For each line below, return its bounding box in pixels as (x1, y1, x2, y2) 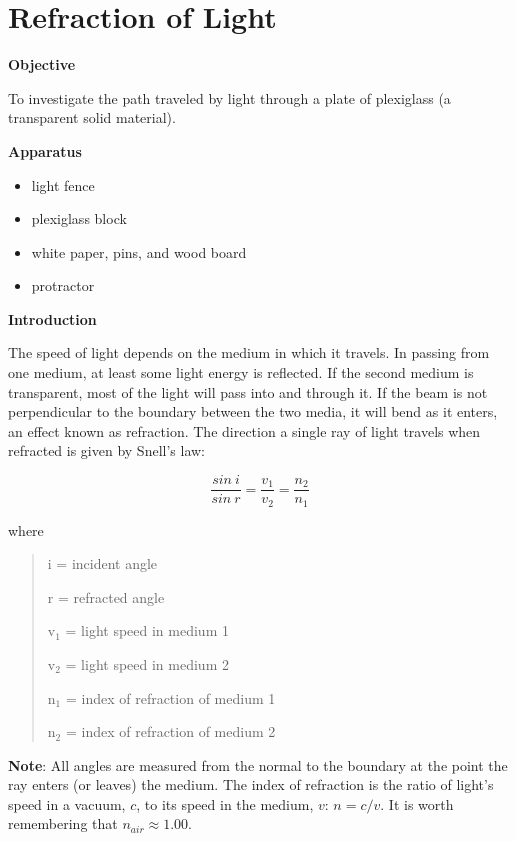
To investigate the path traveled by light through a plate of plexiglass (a (8, 87, 451, 108)
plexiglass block (31, 208, 127, 229)
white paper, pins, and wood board (31, 241, 247, 262)
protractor (31, 275, 95, 296)
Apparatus (8, 140, 82, 161)
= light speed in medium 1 (65, 620, 229, 641)
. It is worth (380, 793, 454, 814)
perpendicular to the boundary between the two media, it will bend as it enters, (8, 401, 498, 422)
